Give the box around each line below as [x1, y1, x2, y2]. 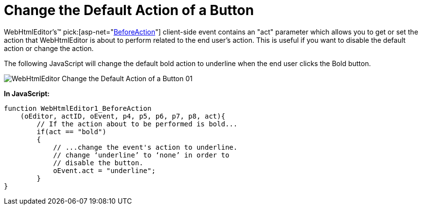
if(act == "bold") [36, 127, 106, 136]
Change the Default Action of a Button [4, 2, 254, 18]
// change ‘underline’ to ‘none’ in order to [53, 151, 229, 159]
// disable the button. [53, 158, 143, 167]
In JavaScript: [4, 89, 50, 98]
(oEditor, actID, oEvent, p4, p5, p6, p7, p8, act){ [20, 112, 226, 120]
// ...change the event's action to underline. [53, 143, 238, 151]
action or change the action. [4, 44, 94, 52]
